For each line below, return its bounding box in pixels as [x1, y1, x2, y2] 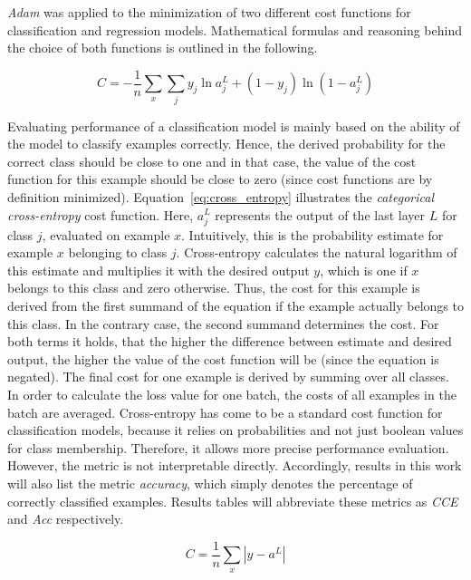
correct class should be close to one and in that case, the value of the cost [7, 151, 417, 170]
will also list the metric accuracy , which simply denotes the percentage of [7, 474, 413, 493]
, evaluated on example [42, 225, 170, 244]
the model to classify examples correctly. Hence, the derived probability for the [7, 134, 446, 153]
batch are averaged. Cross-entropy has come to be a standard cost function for [7, 402, 443, 421]
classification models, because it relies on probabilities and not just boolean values [7, 420, 464, 440]
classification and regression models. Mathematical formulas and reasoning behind [7, 20, 462, 39]
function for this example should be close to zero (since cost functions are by [7, 169, 433, 188]
